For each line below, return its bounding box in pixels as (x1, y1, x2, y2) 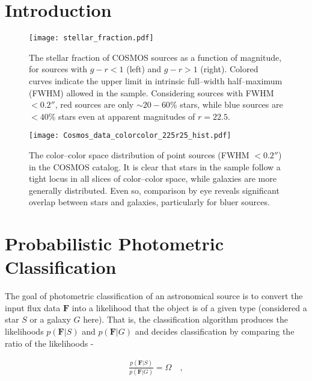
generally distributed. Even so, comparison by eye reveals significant (29, 184, 280, 196)
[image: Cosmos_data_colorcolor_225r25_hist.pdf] (29, 131, 231, 140)
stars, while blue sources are (180, 98, 283, 111)
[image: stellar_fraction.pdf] (29, 34, 154, 43)
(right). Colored (200, 63, 258, 75)
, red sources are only (55, 98, 134, 111)
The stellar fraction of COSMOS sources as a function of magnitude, (29, 51, 282, 63)
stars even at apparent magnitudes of (58, 110, 195, 122)
